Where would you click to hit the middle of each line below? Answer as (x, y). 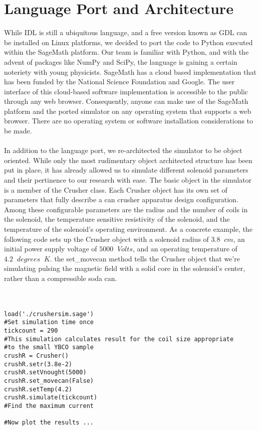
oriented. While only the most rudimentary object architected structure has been (128, 160)
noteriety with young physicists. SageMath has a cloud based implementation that (130, 71)
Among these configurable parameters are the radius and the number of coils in (126, 209)
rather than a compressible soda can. (61, 278)
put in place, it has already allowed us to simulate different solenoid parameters (126, 170)
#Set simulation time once (49, 322)
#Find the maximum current (49, 406)
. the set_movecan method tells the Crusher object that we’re (145, 258)
